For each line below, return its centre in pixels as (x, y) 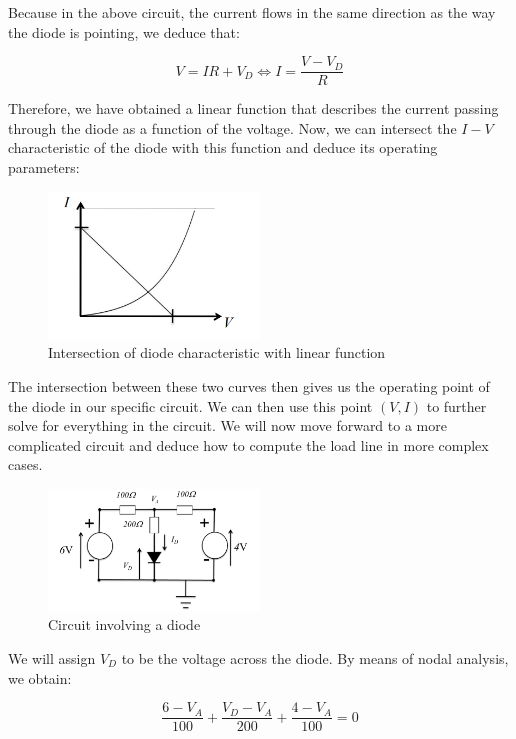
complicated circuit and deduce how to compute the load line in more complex (248, 444)
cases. (25, 464)
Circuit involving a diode (124, 624)
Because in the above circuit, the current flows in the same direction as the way (252, 12)
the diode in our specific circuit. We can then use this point (190, 405)
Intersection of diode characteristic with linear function (217, 352)
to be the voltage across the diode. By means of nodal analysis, (315, 657)
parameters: (44, 167)
